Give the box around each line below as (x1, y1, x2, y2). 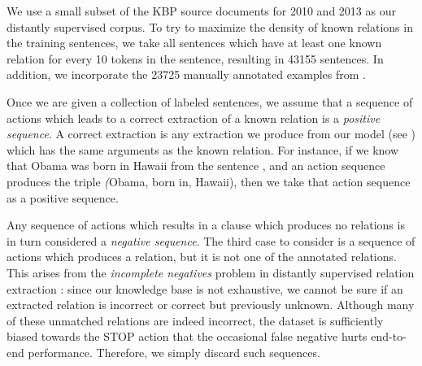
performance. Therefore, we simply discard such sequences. (28, 343, 320, 360)
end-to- (371, 328, 407, 345)
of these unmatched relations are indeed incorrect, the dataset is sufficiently (7, 312, 384, 329)
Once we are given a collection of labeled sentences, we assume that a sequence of (7, 93, 413, 110)
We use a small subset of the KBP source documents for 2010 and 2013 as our (7, 2, 396, 19)
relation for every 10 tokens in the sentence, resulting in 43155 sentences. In (7, 50, 384, 67)
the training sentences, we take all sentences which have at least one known (7, 34, 382, 51)
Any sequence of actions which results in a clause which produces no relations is (7, 216, 405, 233)
